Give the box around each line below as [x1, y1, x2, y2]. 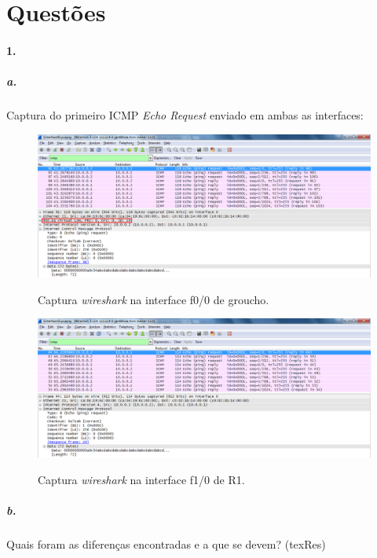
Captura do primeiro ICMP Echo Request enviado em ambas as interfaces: [6, 107, 364, 123]
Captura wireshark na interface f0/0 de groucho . [38, 291, 269, 307]
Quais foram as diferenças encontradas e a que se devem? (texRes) [6, 536, 326, 552]
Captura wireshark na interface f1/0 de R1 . [38, 471, 245, 487]
